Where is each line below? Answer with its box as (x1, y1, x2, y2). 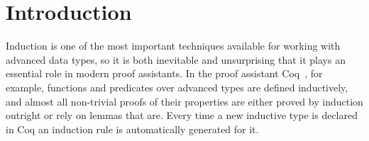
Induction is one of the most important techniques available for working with (6, 38, 341, 53)
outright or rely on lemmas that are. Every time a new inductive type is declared (6, 108, 358, 123)
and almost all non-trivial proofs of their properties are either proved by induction (6, 94, 363, 108)
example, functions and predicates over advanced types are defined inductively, (6, 79, 348, 94)
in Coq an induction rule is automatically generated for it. (6, 121, 259, 136)
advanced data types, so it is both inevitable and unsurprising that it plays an (6, 52, 346, 67)
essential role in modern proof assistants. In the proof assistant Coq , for (6, 66, 323, 81)
